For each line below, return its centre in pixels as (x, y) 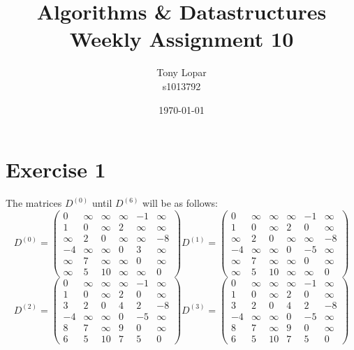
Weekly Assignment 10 (182, 39)
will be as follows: (180, 203)
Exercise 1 (56, 169)
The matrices (34, 203)
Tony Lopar (182, 72)
